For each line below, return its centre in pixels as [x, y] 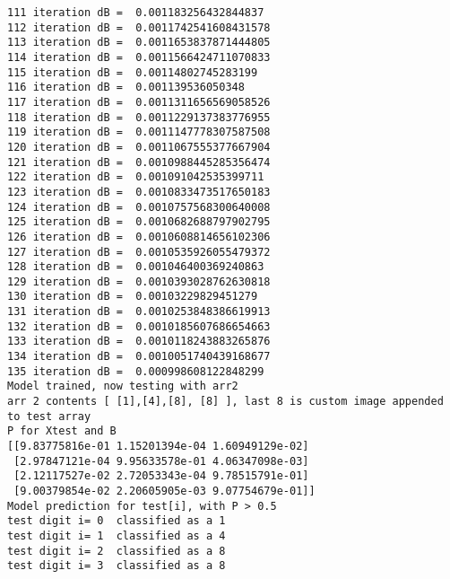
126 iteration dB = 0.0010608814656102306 [139, 237]
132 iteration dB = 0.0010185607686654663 [139, 326]
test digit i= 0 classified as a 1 [117, 521]
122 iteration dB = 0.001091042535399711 [136, 177]
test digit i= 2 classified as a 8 [117, 551]
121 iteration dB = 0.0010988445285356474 [139, 162]
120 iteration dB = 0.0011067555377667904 [139, 147]
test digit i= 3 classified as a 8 [117, 566]
